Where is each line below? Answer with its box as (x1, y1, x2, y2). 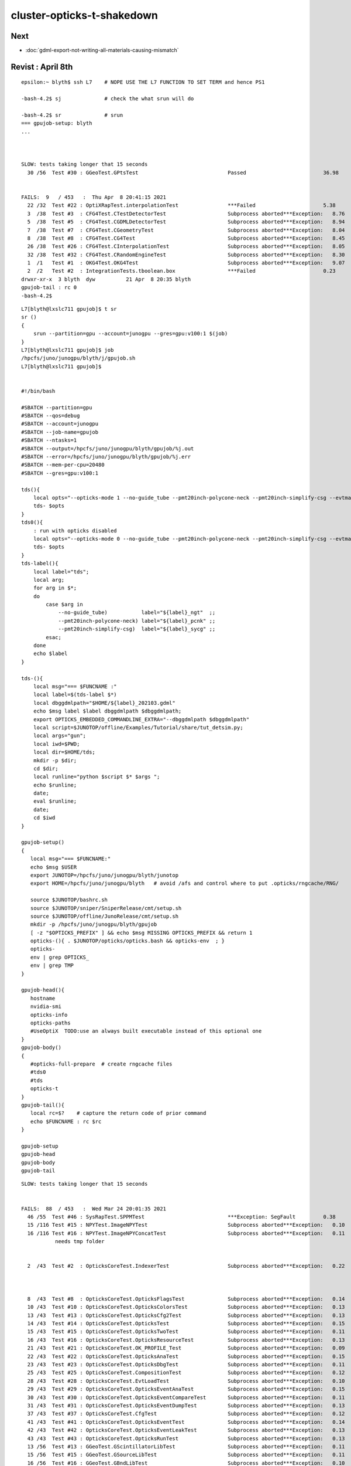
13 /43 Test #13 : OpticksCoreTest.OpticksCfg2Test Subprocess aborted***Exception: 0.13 (27, 1312, 345, 1319)
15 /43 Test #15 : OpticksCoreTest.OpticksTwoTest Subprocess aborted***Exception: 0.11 (27, 1328, 345, 1335)
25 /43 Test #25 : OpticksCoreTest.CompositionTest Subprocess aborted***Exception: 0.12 (27, 1369, 345, 1376)
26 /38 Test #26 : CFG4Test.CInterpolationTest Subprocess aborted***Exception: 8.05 (27, 243, 345, 250)
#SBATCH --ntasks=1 (21, 437, 77, 444)
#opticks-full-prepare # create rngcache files (30, 1060, 173, 1067)
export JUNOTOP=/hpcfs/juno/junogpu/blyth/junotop (30, 871, 178, 878)
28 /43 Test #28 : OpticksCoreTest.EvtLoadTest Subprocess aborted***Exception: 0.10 (27, 1377, 345, 1384)
